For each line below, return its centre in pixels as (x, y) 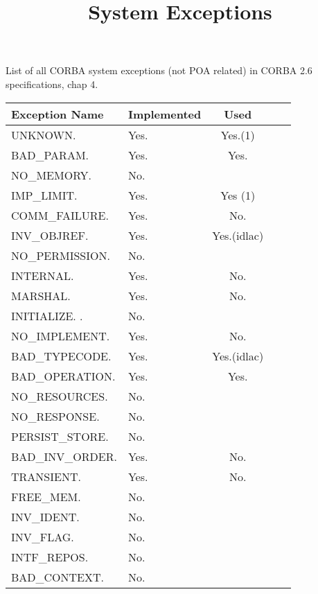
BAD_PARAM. (50, 155)
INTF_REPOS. (50, 557)
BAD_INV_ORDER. (64, 456)
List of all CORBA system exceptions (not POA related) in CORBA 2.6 (159, 70)
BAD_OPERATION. (63, 376)
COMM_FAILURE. (60, 215)
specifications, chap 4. (52, 84)
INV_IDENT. (45, 516)
